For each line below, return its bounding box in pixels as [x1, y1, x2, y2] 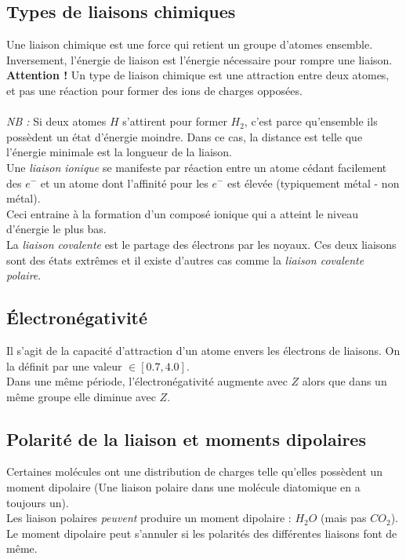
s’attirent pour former [122, 113, 227, 130]
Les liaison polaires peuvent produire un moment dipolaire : [6, 510, 292, 526]
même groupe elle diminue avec [6, 388, 156, 404]
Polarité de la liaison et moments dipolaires [6, 426, 366, 451]
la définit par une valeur [6, 357, 122, 374]
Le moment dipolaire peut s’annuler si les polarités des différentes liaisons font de [6, 524, 397, 541]
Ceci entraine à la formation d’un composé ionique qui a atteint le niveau [6, 205, 358, 221]
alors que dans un [302, 373, 387, 389]
